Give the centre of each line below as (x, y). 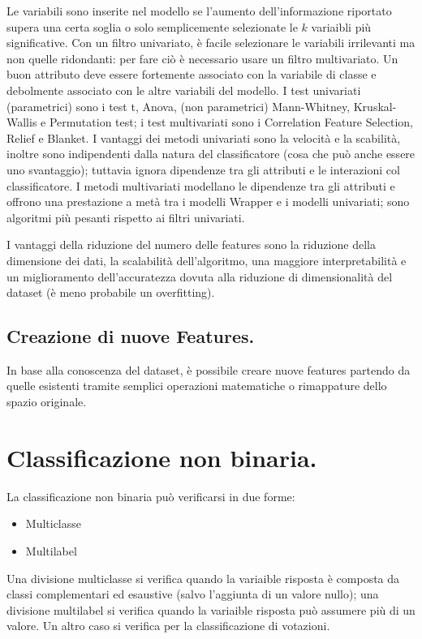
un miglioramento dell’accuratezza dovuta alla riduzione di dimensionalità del (200, 276)
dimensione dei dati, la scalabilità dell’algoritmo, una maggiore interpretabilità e (207, 260)
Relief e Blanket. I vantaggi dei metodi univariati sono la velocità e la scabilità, (204, 137)
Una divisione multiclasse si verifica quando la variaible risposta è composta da (203, 578)
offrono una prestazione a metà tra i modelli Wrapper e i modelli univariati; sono (208, 202)
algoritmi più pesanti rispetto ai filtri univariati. (126, 217)
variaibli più (341, 26)
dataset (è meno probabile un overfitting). (111, 292)
